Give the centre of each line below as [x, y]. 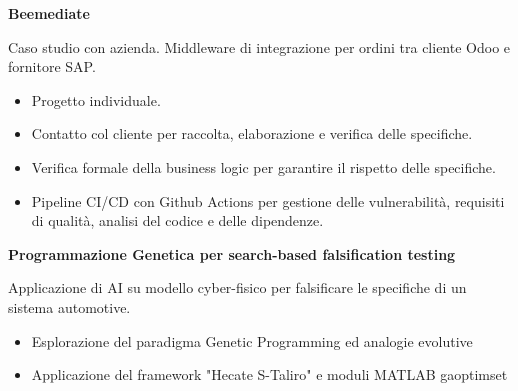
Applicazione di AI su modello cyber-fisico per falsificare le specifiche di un [237, 287]
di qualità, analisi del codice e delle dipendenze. [177, 220]
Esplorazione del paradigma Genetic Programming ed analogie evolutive [252, 340]
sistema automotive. [69, 306]
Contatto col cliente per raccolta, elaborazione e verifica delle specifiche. [252, 133]
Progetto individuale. [96, 99]
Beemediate [49, 13]
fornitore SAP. [52, 66]
